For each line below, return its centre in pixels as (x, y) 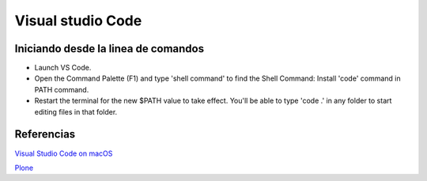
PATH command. (62, 89)
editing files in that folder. (76, 111)
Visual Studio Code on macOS (64, 153)
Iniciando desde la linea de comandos (110, 49)
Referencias (45, 134)
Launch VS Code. (63, 68)
